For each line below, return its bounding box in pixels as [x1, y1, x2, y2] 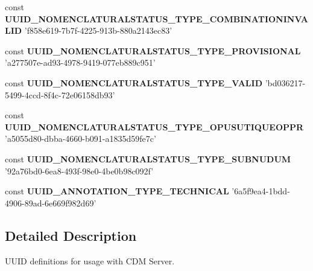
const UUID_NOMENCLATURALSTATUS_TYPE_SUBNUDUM [5, 152, 291, 165]
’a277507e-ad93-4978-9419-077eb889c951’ [5, 56, 156, 69]
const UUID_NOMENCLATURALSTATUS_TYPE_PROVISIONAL [5, 44, 301, 57]
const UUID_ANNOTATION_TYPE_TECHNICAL [5, 185, 229, 197]
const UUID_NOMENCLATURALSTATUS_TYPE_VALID [5, 76, 262, 89]
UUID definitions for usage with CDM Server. [5, 254, 175, 267]
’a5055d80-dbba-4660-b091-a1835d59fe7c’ [5, 132, 156, 145]
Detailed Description [5, 226, 137, 244]
